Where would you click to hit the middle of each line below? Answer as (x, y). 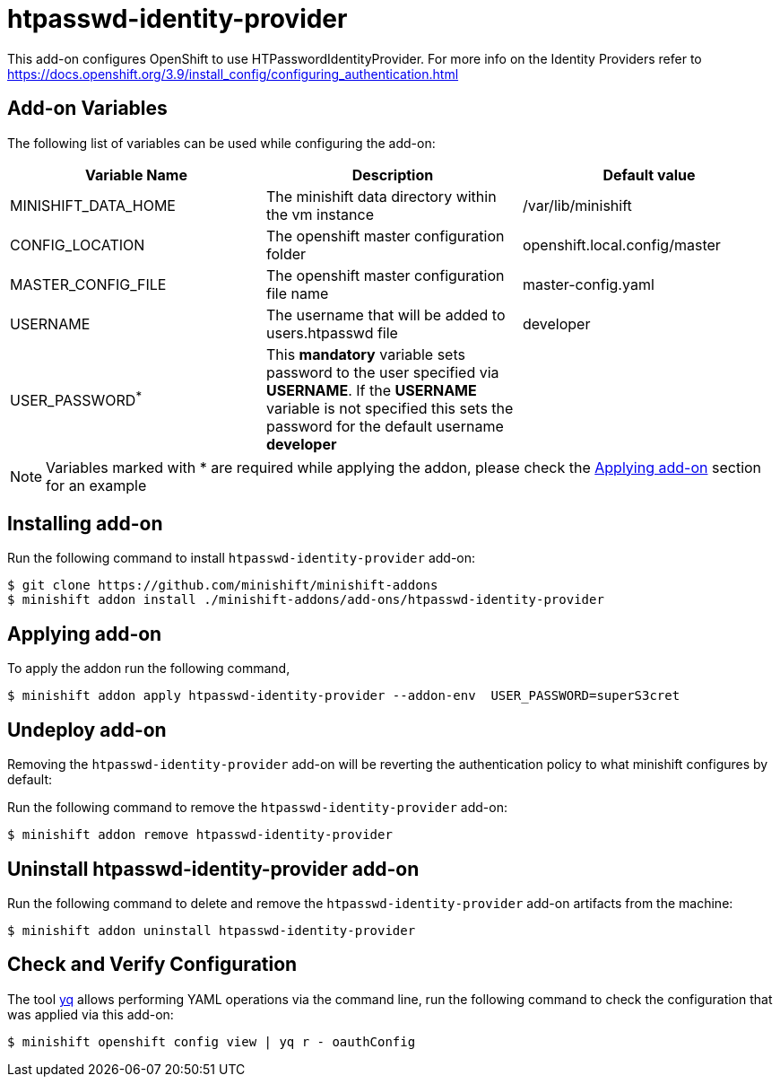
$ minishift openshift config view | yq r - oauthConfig (212, 1041)
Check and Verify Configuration (152, 965)
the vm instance (320, 214)
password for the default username (385, 426)
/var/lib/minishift (577, 205)
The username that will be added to (386, 315)
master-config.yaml (588, 284)
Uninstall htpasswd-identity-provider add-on (213, 869)
